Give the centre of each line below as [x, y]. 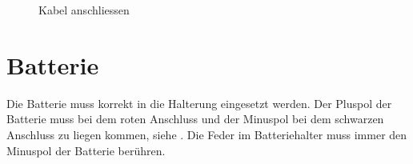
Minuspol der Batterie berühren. [86, 150]
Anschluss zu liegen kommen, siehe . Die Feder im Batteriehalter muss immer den [207, 134]
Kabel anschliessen [84, 10]
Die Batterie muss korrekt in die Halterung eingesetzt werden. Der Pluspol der [199, 103]
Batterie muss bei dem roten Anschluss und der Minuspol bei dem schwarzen [195, 119]
